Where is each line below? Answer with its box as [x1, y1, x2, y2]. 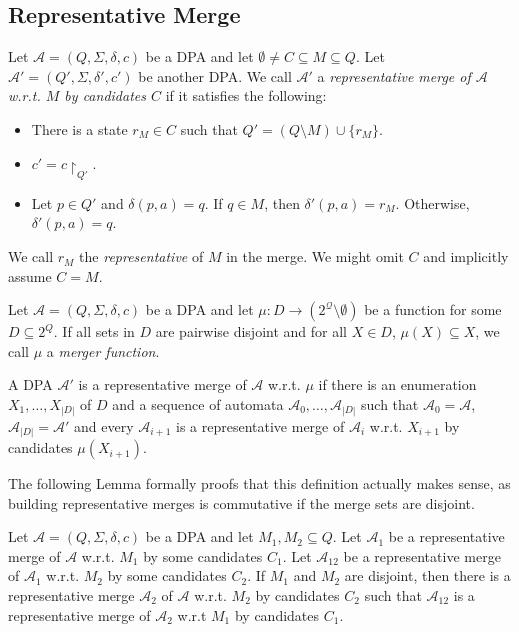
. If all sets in [53, 321, 135, 342]
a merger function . [46, 340, 160, 361]
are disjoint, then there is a [344, 565, 511, 586]
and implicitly [423, 246, 509, 267]
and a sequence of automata [112, 394, 284, 415]
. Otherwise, [395, 192, 470, 213]
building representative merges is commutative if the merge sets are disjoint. [8, 492, 475, 513]
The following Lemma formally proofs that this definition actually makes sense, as [8, 473, 511, 494]
